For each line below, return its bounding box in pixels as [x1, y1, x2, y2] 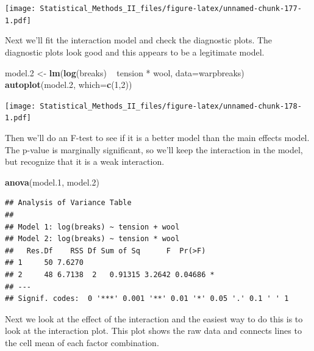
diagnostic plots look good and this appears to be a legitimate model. [5, 45, 265, 58]
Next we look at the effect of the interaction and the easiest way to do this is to [5, 312, 303, 325]
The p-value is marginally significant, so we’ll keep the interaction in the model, [5, 143, 303, 156]
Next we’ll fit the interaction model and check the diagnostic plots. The [5, 34, 273, 46]
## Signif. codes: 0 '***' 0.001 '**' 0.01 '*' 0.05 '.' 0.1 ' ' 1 [5, 294, 289, 303]
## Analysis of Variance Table [5, 198, 132, 208]
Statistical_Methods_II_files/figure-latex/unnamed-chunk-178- [40, 101, 302, 110]
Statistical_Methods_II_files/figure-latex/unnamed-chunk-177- [40, 4, 302, 13]
